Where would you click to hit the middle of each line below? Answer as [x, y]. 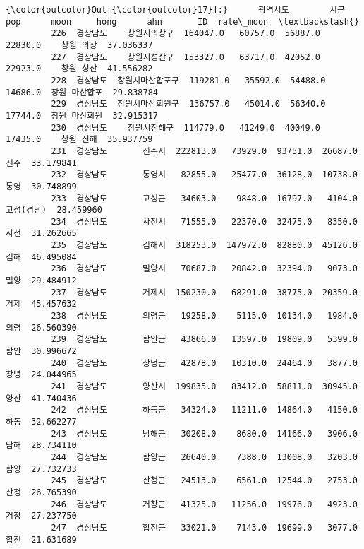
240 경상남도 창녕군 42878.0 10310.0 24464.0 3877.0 [204, 363]
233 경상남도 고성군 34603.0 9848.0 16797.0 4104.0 [204, 198]
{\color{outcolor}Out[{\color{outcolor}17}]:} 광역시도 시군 [175, 10]
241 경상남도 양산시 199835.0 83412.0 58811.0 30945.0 [204, 386]
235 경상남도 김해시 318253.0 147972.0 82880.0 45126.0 [204, 246]
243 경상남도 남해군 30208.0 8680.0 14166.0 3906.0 [204, 433]
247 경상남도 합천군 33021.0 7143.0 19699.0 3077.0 [204, 527]
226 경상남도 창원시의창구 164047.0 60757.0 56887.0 [186, 34]
